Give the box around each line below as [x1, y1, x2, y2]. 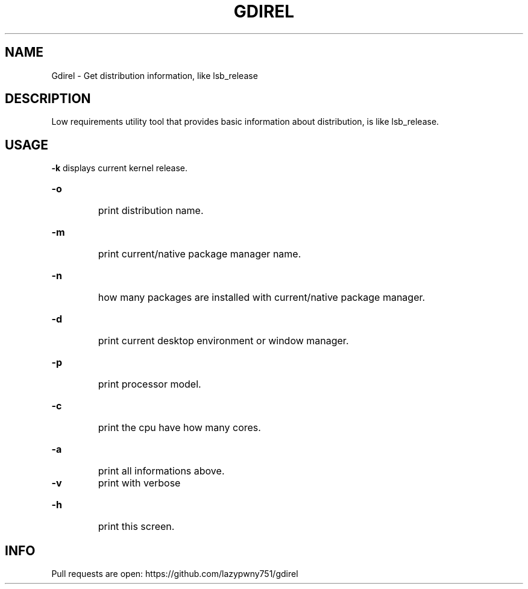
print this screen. [98, 520, 175, 533]
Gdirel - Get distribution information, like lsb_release [51, 70, 258, 81]
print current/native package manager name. [98, 248, 301, 260]
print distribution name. [98, 204, 204, 217]
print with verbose [98, 477, 181, 490]
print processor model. [98, 378, 201, 391]
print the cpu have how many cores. [98, 421, 261, 434]
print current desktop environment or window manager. [98, 335, 349, 347]
